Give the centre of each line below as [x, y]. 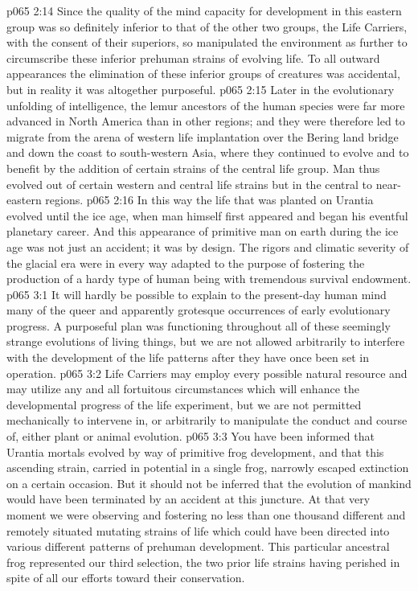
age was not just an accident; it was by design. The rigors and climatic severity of [208, 246]
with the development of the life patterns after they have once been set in [188, 357]
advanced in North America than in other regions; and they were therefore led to [206, 121]
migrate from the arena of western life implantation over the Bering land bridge [203, 136]
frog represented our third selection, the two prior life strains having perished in [203, 562]
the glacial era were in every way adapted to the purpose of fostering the [186, 263]
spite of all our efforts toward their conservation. [126, 578]
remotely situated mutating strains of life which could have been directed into [198, 530]
